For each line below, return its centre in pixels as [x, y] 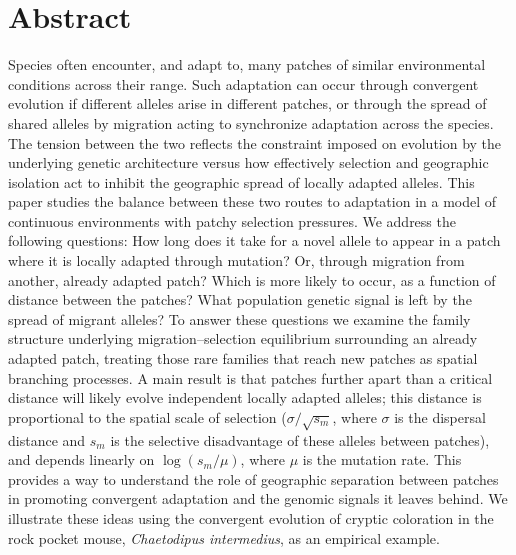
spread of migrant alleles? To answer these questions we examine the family [239, 318]
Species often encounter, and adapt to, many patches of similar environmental [247, 64]
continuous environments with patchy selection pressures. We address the [232, 220]
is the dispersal [440, 416]
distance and [47, 439]
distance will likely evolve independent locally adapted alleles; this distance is [245, 397]
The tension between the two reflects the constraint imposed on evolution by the [255, 142]
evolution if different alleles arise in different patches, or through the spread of [247, 103]
